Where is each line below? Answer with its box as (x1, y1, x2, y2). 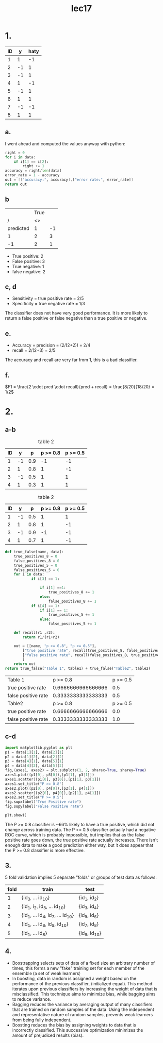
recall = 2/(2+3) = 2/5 (12, 348, 56, 353)
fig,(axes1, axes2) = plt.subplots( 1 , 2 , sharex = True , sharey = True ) (5, 768, 147, 773)
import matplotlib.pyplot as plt (5, 745, 73, 750)
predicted (7, 225, 30, 231)
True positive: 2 (12, 253, 44, 259)
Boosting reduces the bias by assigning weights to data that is (12, 1022, 136, 1028)
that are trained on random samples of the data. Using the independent (12, 1007, 154, 1012)
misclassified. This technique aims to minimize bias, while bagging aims (12, 991, 156, 997)
